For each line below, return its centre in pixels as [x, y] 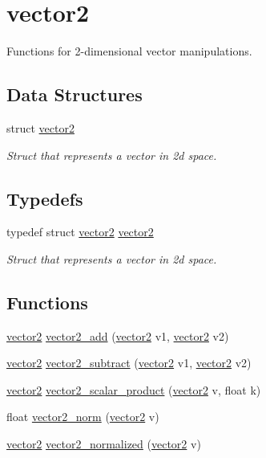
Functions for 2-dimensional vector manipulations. [129, 51]
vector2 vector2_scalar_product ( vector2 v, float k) [134, 389]
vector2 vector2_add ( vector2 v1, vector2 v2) [118, 335]
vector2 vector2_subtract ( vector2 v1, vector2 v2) [129, 363]
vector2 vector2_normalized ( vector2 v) [104, 444]
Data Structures [75, 94]
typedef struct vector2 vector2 [80, 232]
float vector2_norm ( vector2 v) [83, 417]
